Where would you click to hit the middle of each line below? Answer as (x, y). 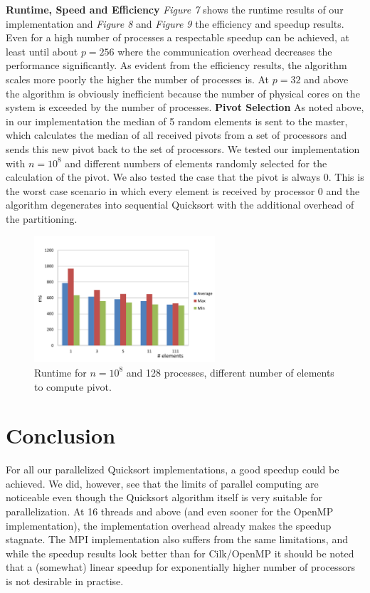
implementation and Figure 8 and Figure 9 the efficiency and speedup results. (175, 23)
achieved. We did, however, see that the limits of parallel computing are (162, 483)
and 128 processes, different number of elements (230, 372)
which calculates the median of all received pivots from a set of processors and (176, 135)
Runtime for (60, 372)
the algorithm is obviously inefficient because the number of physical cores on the (183, 93)
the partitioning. (42, 218)
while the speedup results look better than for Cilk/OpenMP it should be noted (180, 553)
